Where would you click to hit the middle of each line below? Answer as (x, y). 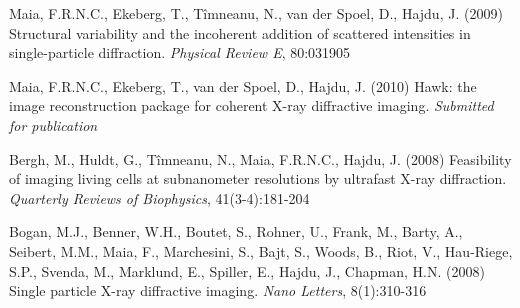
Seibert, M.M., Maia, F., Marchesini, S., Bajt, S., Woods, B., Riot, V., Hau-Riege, (261, 250)
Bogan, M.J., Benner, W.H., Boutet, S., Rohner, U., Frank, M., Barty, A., (236, 231)
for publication (53, 124)
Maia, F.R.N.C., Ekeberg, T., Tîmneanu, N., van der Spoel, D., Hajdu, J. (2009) (256, 13)
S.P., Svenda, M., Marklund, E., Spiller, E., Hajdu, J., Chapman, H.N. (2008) (247, 270)
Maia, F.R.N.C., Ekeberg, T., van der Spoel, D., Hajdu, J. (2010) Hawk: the (243, 85)
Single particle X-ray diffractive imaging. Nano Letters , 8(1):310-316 (218, 290)
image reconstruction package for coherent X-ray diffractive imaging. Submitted (251, 105)
